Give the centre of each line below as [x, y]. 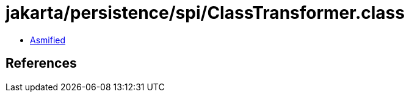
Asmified [48, 40]
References [41, 63]
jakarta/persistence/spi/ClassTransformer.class [205, 13]
